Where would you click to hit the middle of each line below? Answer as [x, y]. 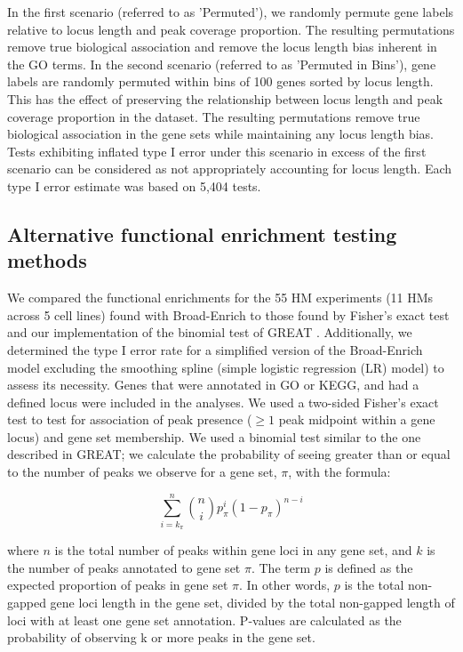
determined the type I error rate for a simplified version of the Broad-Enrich [215, 349]
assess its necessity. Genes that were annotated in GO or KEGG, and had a [213, 385]
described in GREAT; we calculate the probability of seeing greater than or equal [229, 454]
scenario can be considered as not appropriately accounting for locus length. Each [230, 169]
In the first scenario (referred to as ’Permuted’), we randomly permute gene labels [231, 12]
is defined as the [369, 567]
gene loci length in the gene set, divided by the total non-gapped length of [252, 602]
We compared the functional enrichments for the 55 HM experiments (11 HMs [220, 298]
